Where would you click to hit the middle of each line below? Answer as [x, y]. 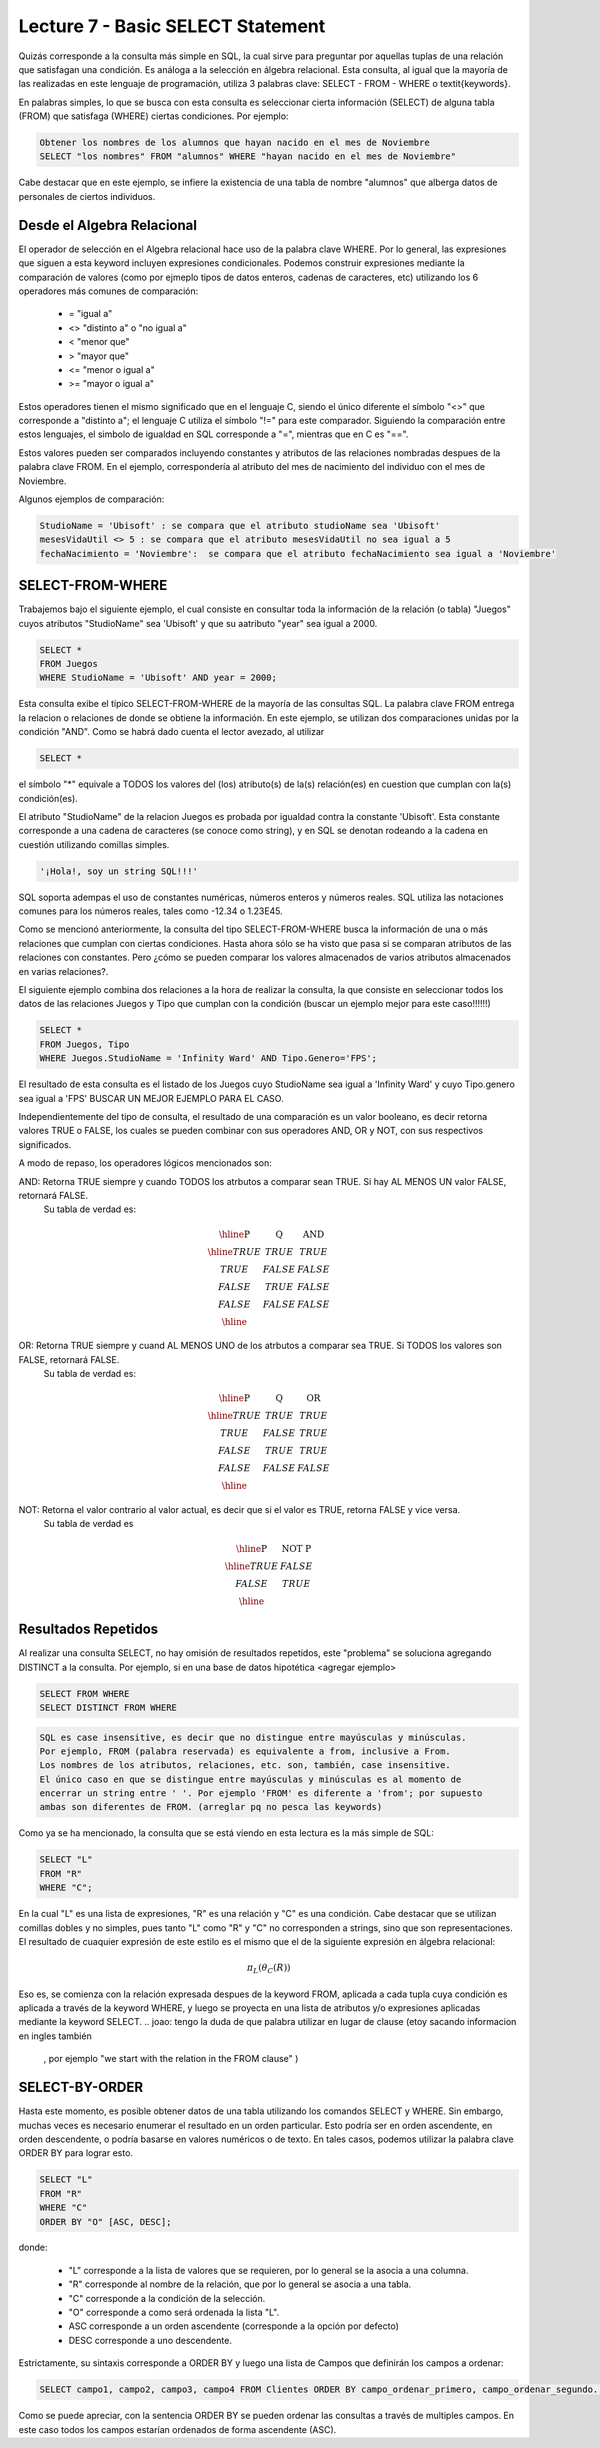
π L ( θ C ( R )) [268, 1968]
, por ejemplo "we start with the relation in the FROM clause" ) [171, 2059]
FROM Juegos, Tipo [84, 1044]
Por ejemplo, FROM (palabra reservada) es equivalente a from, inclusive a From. [245, 1751]
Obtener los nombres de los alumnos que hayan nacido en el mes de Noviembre [234, 143]
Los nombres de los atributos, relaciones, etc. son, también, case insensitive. [245, 1765]
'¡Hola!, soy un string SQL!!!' [119, 871]
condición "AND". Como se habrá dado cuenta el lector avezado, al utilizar [171, 732]
